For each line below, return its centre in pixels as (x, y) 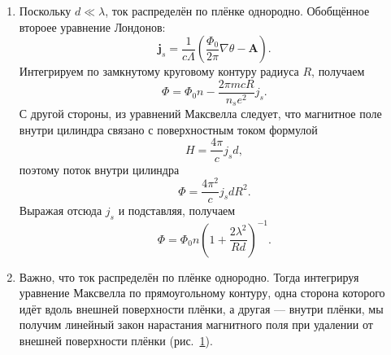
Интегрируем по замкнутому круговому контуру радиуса (159, 71)
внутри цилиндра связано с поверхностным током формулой (168, 129)
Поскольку (45, 11)
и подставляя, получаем (177, 210)
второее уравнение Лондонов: (92, 26)
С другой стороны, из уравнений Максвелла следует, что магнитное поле (200, 114)
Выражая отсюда (61, 210)
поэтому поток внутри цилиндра (99, 169)
